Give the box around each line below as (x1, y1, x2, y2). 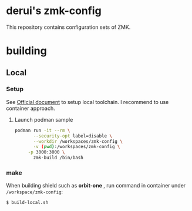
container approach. (6, 105, 55, 112)
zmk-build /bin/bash (33, 155, 83, 161)
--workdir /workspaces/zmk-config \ (33, 138, 123, 145)
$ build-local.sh (6, 200, 49, 206)
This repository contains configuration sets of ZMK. (6, 24, 131, 31)
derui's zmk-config (6, 4, 102, 18)
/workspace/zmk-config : (6, 188, 63, 195)
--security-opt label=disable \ (33, 133, 113, 139)
